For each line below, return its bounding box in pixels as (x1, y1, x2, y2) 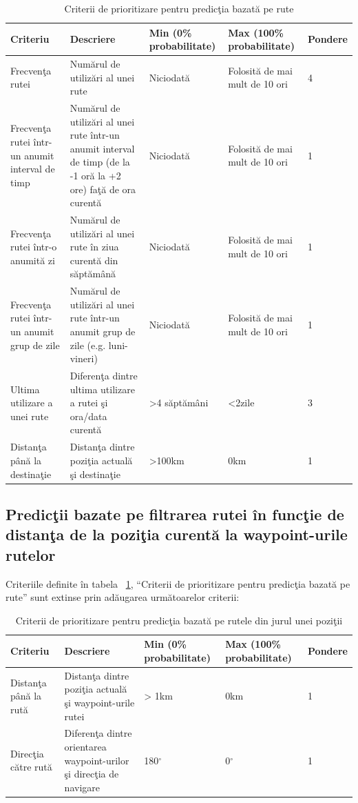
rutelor (6, 544, 56, 565)
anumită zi (10, 252, 55, 267)
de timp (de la (70, 155, 130, 169)
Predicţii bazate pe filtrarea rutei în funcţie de (6, 503, 344, 524)
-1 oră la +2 (70, 168, 121, 183)
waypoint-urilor (64, 753, 129, 767)
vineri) (70, 351, 98, 366)
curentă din (70, 252, 118, 267)
